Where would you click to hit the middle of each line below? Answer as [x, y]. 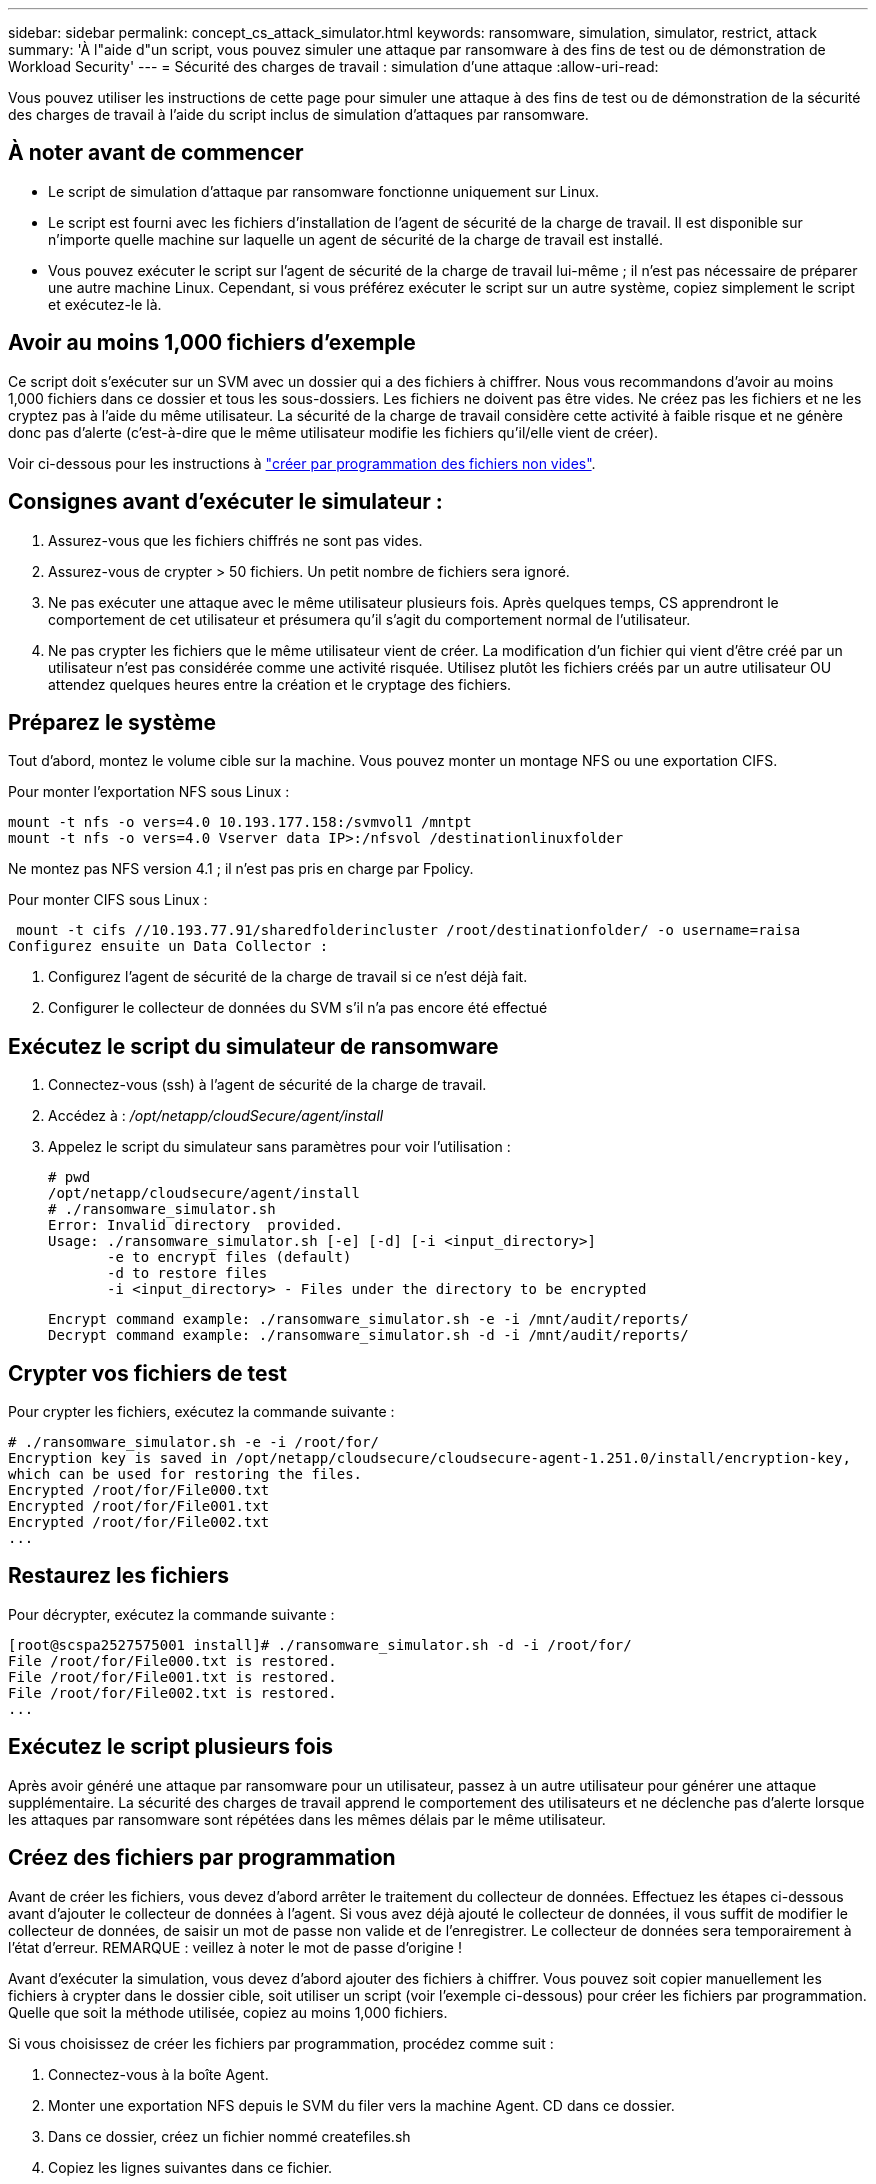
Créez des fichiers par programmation [202, 1858]
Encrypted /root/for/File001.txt [139, 1506]
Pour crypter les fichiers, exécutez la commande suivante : [201, 1412]
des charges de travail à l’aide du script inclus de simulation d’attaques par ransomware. [298, 114]
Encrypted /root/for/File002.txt [139, 1522]
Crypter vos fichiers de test [147, 1373]
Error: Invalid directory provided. [196, 1225]
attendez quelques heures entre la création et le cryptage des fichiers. [280, 684]
